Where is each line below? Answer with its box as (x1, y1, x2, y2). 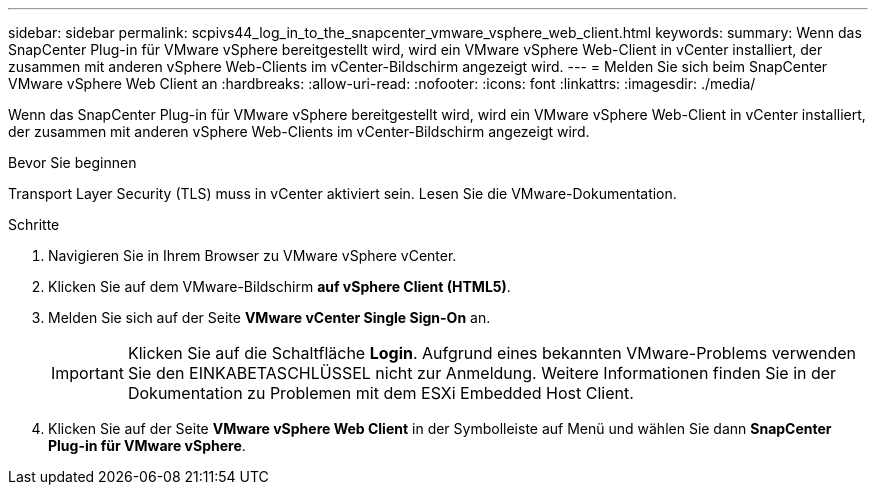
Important (51, 363, 124, 383)
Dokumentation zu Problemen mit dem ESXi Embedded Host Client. (127, 383, 634, 403)
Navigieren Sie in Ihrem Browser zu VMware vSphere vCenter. (48, 247, 457, 264)
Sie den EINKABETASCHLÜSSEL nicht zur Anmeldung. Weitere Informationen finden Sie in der (127, 363, 837, 383)
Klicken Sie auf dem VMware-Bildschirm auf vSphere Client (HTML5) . (48, 278, 511, 295)
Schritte (8, 216, 60, 233)
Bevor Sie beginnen (8, 154, 137, 171)
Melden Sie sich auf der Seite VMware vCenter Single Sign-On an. (48, 309, 491, 326)
